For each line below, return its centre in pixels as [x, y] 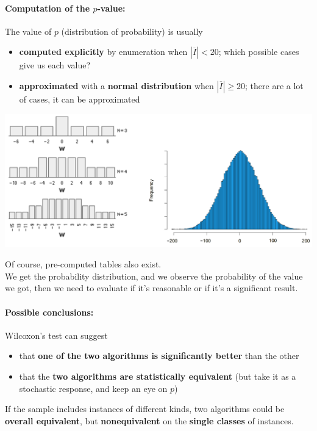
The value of [28, 31]
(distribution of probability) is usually [132, 31]
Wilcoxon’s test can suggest [56, 335]
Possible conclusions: [49, 312]
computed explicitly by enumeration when [103, 52]
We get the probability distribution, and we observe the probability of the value [154, 276]
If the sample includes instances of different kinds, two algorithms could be [145, 409]
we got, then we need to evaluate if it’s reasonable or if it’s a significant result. [151, 288]
